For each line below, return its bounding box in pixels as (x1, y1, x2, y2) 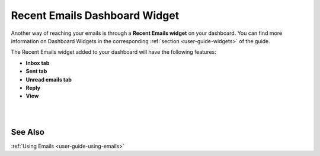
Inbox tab (25, 59, 50, 66)
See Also (11, 127, 44, 137)
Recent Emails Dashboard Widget (11, 9, 180, 22)
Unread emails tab (25, 76, 72, 83)
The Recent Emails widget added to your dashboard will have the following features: (11, 48, 216, 56)
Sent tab (25, 68, 47, 75)
